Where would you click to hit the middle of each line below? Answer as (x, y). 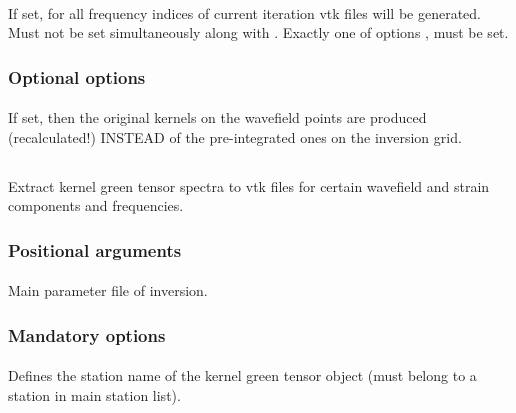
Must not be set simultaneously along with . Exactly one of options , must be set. (258, 32)
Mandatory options (87, 334)
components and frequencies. (96, 205)
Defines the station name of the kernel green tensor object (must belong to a (242, 375)
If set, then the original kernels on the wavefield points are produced (217, 117)
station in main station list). (94, 395)
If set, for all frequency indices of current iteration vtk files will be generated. (244, 12)
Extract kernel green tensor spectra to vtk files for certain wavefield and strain (249, 185)
